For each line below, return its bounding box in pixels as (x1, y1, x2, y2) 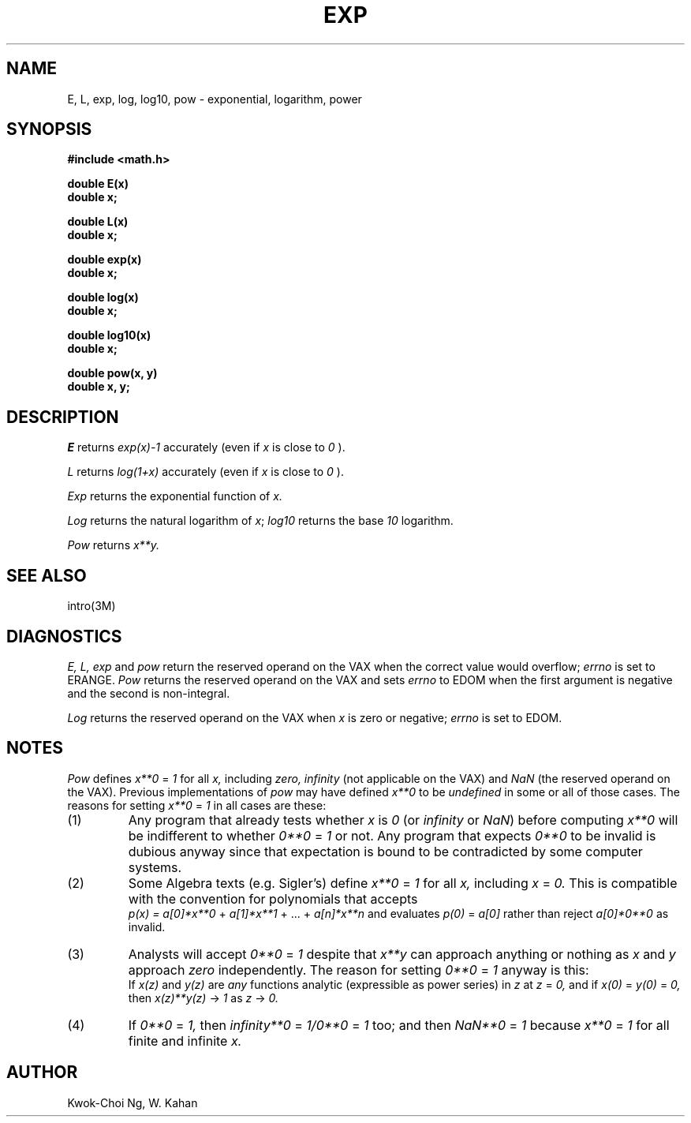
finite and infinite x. (128, 1032, 242, 1049)
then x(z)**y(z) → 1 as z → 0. (128, 990, 278, 1005)
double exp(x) (67, 253, 142, 267)
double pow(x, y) (67, 366, 158, 380)
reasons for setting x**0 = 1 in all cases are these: (67, 798, 327, 812)
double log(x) (67, 290, 139, 305)
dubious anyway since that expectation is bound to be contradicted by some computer (128, 843, 643, 859)
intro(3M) (67, 599, 116, 613)
